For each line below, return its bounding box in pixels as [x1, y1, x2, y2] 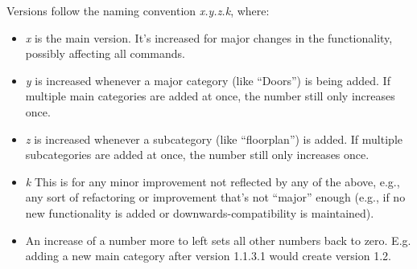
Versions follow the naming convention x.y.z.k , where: [6, 2, 270, 18]
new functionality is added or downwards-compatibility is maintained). [25, 204, 374, 221]
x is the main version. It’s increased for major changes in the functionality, [25, 29, 393, 46]
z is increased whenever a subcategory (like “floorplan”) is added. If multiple [25, 130, 403, 147]
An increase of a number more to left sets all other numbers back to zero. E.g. [25, 231, 411, 248]
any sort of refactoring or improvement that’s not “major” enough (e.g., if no [25, 189, 406, 206]
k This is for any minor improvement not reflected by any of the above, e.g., [25, 173, 400, 190]
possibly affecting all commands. [25, 45, 185, 62]
